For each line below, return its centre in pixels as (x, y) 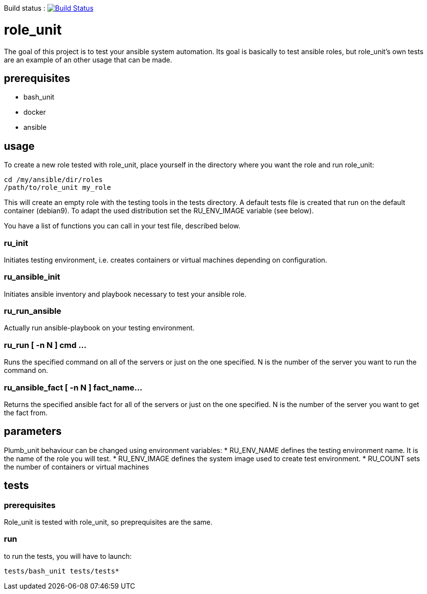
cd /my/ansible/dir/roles (53, 180)
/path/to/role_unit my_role (58, 188)
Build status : (25, 8)
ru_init (16, 243)
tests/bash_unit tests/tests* (62, 571)
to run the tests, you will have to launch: (68, 556)
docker (35, 112)
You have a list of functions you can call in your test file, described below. (122, 226)
